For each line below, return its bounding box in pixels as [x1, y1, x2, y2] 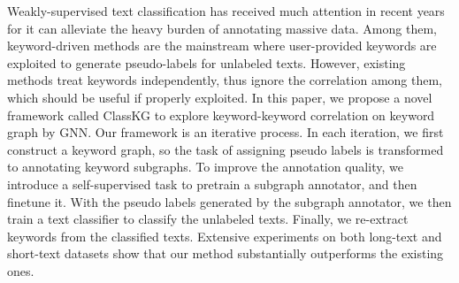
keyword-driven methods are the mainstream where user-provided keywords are [7, 36, 437, 55]
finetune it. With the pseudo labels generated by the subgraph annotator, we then [7, 192, 452, 210]
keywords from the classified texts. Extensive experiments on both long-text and [7, 226, 442, 245]
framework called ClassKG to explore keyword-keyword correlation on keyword [7, 105, 435, 124]
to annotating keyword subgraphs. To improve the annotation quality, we [7, 157, 403, 176]
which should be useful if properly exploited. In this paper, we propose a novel [7, 88, 432, 106]
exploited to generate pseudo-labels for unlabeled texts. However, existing [7, 53, 406, 72]
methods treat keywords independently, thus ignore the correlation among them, [7, 71, 442, 89]
